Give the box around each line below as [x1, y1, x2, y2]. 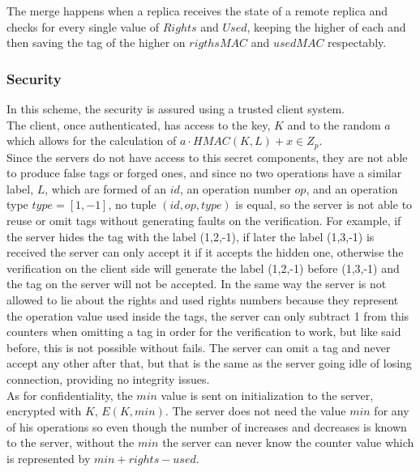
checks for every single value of [6, 18, 160, 35]
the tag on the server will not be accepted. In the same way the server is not [6, 275, 387, 292]
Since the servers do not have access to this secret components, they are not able [6, 148, 408, 165]
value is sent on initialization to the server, [161, 386, 374, 403]
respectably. [328, 34, 387, 51]
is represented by [6, 449, 91, 466]
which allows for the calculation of [6, 132, 177, 149]
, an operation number [179, 180, 291, 197]
